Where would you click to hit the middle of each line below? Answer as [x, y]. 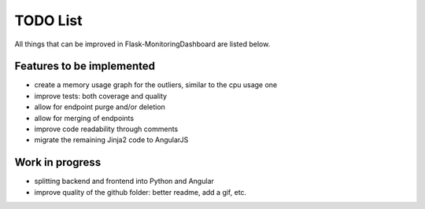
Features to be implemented [85, 66]
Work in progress [58, 162]
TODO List [48, 20]
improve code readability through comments [106, 129]
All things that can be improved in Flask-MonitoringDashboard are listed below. [142, 44]
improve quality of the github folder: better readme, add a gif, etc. [140, 192]
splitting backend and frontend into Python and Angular [124, 181]
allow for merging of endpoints [84, 118]
